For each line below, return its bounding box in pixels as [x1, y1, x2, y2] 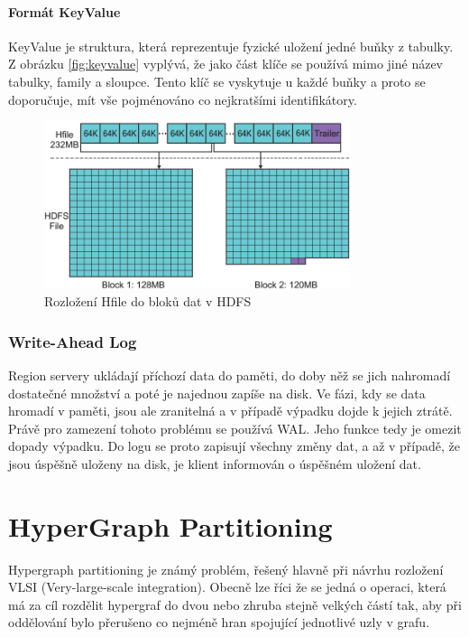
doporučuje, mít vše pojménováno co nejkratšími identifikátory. [8, 89, 357, 108]
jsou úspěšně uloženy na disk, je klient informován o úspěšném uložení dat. [8, 454, 421, 473]
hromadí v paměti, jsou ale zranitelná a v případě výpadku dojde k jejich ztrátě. [8, 401, 453, 420]
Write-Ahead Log [8, 330, 137, 352]
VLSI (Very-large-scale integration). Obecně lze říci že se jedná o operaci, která [8, 577, 446, 596]
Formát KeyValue [8, 2, 121, 21]
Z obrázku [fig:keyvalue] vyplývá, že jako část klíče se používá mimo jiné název [8, 54, 444, 73]
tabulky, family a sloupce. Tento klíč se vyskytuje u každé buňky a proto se [8, 71, 426, 90]
